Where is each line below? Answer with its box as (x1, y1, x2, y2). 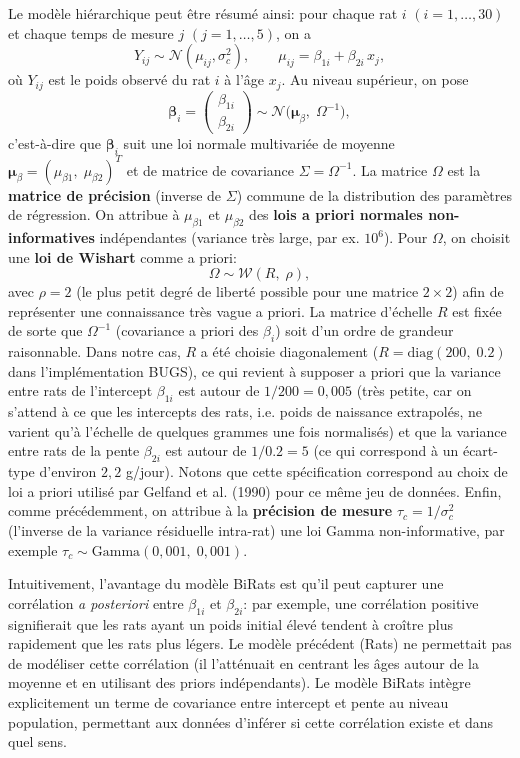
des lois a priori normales (249, 204, 423, 225)
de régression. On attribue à (8, 204, 180, 225)
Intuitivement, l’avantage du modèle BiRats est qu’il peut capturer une (8, 573, 444, 594)
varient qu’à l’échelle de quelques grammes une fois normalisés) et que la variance (8, 420, 507, 441)
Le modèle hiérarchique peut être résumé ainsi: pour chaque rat (8, 3, 398, 23)
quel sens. (8, 731, 67, 752)
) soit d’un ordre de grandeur (275, 320, 454, 341)
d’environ (39, 461, 97, 482)
